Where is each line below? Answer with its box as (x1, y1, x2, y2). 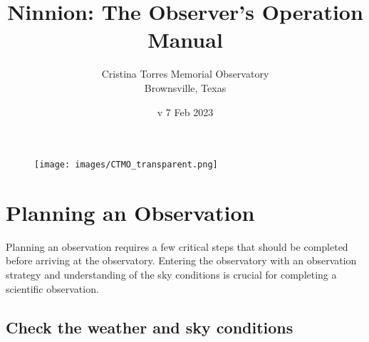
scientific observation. (6, 281, 99, 296)
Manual (147, 25, 223, 54)
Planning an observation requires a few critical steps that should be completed (6, 239, 348, 254)
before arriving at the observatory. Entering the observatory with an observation (6, 253, 357, 268)
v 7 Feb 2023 (157, 104, 214, 119)
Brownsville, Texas (144, 80, 227, 95)
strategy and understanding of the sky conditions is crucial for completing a (6, 267, 337, 282)
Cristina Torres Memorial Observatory (101, 66, 269, 81)
